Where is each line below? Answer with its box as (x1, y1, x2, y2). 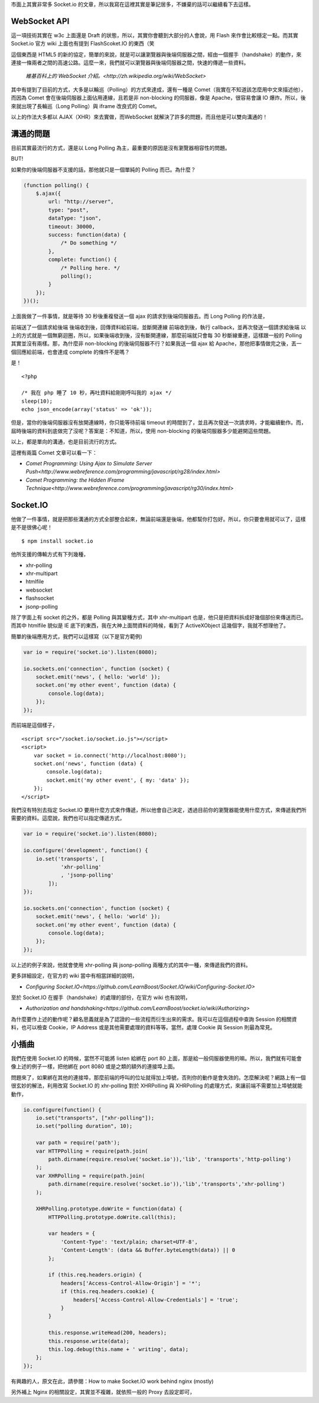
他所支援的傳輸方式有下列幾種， (11, 551, 89, 558)
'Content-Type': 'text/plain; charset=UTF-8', (60, 1238, 198, 1245)
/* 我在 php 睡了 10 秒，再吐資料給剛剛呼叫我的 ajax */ (21, 390, 172, 396)
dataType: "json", (48, 215, 102, 221)
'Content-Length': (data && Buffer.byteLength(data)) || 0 (60, 1247, 236, 1254)
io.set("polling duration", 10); (35, 1123, 133, 1130)
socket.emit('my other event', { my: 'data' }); (46, 776, 190, 784)
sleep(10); (21, 397, 53, 404)
